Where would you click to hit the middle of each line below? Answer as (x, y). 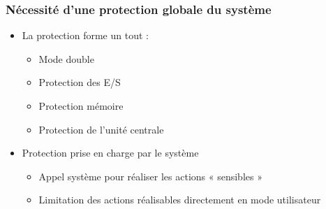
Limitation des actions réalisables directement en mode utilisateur (180, 200)
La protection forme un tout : (85, 35)
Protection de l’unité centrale (101, 129)
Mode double (66, 58)
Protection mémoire (81, 106)
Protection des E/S (80, 82)
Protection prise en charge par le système (110, 153)
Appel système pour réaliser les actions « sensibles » (150, 176)
